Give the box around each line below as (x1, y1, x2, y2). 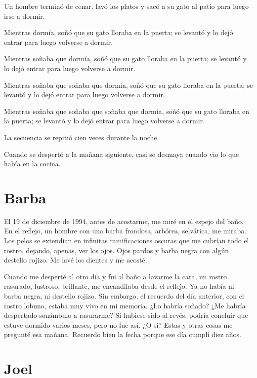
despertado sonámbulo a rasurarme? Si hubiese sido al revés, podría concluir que (4, 310, 248, 320)
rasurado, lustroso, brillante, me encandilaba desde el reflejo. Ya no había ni (4, 281, 234, 291)
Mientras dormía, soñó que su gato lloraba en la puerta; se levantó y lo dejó (4, 27, 233, 38)
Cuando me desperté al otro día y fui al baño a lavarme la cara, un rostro (4, 271, 227, 281)
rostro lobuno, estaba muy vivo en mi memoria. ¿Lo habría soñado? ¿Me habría (4, 300, 246, 310)
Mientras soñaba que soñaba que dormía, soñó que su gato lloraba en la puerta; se (4, 79, 253, 90)
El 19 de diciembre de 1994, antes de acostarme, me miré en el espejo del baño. (4, 216, 244, 226)
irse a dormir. (4, 10, 45, 21)
